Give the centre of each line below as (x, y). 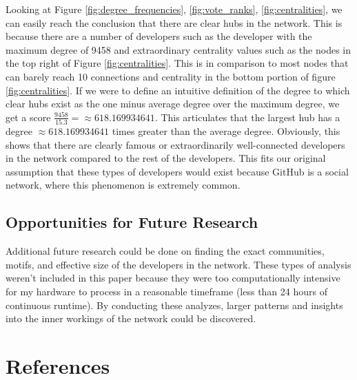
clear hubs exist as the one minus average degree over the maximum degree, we (173, 104)
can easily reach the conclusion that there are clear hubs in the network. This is (174, 22)
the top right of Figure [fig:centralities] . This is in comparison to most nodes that (177, 63)
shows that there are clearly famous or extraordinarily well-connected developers (175, 144)
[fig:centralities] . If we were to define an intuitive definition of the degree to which (178, 90)
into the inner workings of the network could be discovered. (131, 318)
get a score (28, 117)
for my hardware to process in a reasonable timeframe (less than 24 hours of (166, 292)
